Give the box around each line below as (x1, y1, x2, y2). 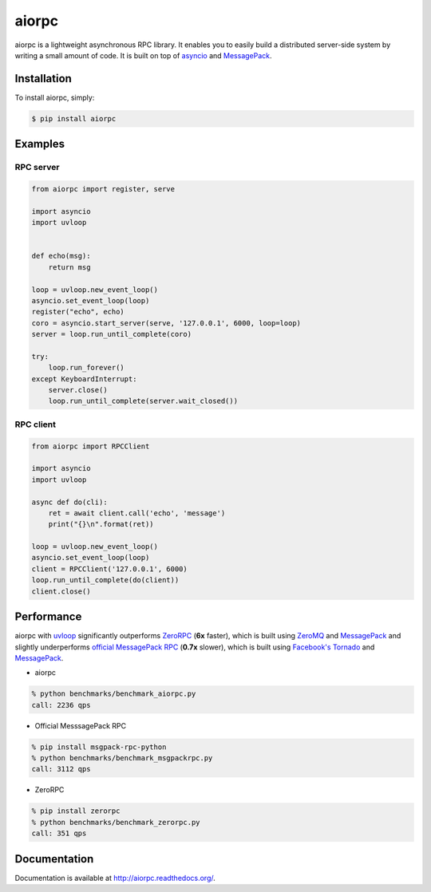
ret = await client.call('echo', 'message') (48, 508, 226, 518)
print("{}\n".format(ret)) (48, 519, 155, 529)
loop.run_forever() (48, 363, 125, 373)
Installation (14, 72, 72, 85)
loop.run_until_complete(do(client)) (31, 575, 180, 585)
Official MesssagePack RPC (34, 720, 127, 730)
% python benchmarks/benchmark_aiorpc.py (31, 689, 196, 698)
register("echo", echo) (31, 307, 125, 317)
